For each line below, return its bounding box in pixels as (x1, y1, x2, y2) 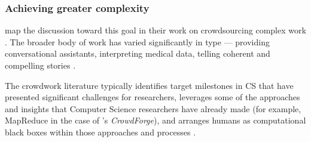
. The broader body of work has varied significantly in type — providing (5, 35, 270, 48)
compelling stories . (5, 59, 76, 71)
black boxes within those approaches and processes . (5, 125, 196, 138)
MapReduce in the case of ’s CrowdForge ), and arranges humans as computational (5, 114, 306, 126)
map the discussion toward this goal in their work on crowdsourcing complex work (5, 24, 306, 36)
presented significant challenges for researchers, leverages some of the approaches (5, 91, 300, 103)
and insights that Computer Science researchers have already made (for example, (5, 102, 301, 115)
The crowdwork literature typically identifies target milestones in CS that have (5, 79, 294, 91)
